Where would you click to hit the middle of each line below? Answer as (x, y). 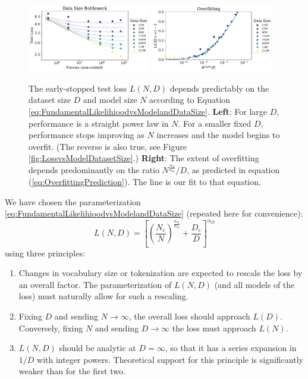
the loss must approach (214, 328)
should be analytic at (98, 348)
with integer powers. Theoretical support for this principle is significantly (170, 359)
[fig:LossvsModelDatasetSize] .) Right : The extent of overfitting (144, 158)
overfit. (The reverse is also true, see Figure (108, 146)
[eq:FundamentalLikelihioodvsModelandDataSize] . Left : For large (148, 112)
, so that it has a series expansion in (231, 348)
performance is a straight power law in (99, 123)
